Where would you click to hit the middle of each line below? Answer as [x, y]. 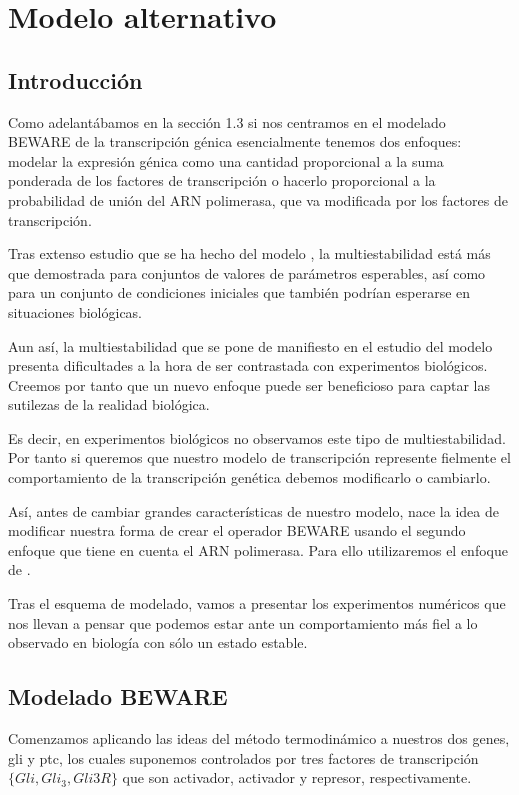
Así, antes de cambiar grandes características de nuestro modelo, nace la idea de [253, 510]
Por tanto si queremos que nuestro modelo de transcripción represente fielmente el [259, 457]
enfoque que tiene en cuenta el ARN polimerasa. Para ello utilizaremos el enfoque [258, 549]
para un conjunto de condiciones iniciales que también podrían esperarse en [239, 292]
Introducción [75, 79]
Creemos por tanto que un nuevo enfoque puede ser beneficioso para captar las [249, 384]
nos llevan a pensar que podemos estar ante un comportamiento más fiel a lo [243, 622]
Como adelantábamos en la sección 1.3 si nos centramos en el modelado [227, 121]
